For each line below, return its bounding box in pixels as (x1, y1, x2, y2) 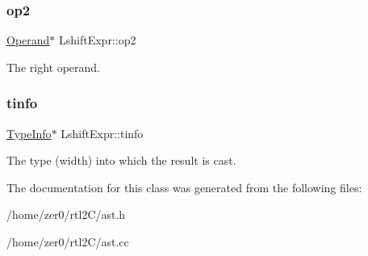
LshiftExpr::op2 (59, 31, 136, 48)
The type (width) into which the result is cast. (6, 152, 236, 169)
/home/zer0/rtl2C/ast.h (6, 206, 126, 223)
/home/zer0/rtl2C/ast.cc (6, 233, 129, 250)
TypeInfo (6, 124, 52, 141)
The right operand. (6, 58, 100, 75)
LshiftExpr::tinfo (61, 124, 144, 141)
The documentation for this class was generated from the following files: (6, 178, 362, 195)
